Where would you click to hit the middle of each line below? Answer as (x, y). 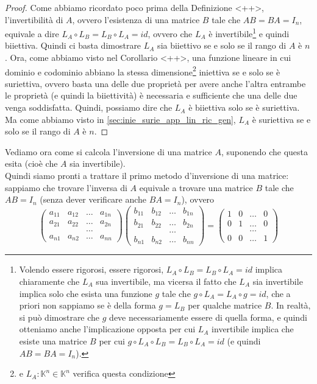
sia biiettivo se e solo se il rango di (222, 45)
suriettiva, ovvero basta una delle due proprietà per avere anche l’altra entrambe (155, 83)
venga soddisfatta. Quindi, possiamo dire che (89, 107)
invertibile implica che (253, 329)
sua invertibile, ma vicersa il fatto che (166, 281)
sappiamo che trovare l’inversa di (66, 187)
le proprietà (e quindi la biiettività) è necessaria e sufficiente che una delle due (151, 95)
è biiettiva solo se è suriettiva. (244, 107)
